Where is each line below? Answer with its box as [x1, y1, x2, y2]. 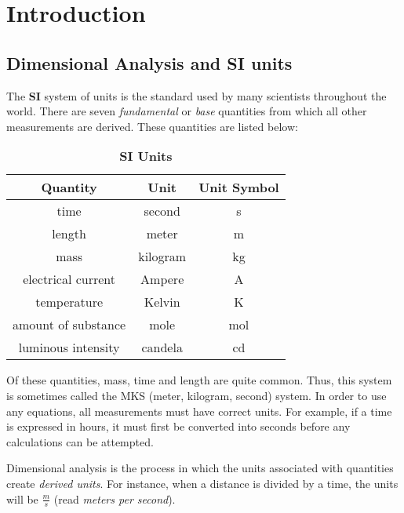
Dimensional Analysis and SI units [6, 50, 293, 75]
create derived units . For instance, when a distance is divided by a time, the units [6, 475, 399, 491]
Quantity [41, 178, 97, 197]
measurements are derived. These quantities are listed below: [6, 118, 298, 134]
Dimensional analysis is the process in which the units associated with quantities [6, 460, 394, 476]
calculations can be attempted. [6, 433, 154, 449]
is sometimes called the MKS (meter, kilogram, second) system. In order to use [6, 387, 387, 403]
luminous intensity [18, 338, 120, 357]
